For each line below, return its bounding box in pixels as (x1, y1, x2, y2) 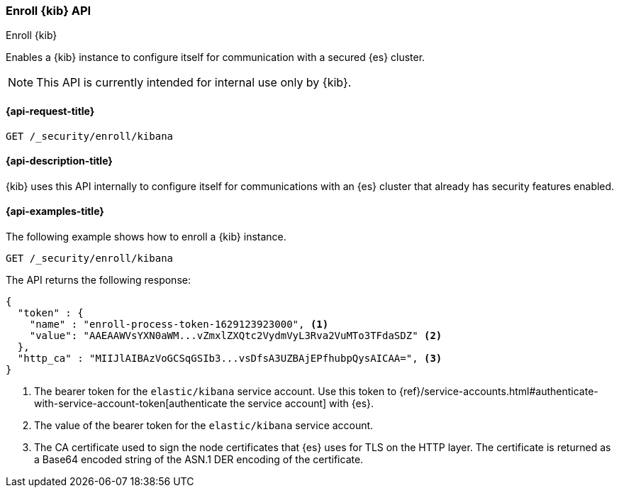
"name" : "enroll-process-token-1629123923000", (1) (29, 318, 329, 331)
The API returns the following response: (6, 274, 191, 287)
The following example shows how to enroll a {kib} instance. (6, 231, 286, 243)
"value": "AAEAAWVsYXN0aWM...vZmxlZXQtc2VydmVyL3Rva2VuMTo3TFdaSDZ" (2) (29, 330, 442, 342)
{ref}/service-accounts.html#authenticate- (399, 385, 598, 398)
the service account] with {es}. (230, 397, 374, 410)
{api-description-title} (6, 155, 113, 167)
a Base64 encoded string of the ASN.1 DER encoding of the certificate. (34, 453, 364, 466)
